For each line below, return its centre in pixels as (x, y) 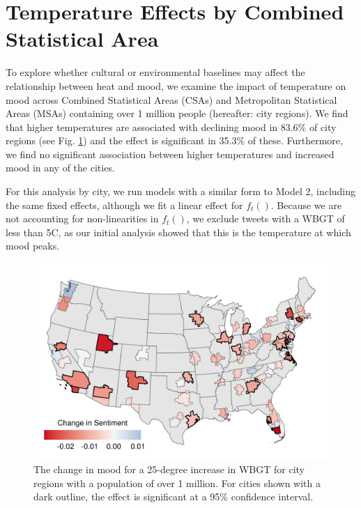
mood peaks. (33, 246)
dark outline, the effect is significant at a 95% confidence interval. (174, 497)
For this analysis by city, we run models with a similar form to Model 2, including (181, 191)
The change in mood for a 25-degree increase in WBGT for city (169, 469)
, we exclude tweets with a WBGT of (266, 218)
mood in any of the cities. (60, 168)
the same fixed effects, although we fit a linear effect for (124, 205)
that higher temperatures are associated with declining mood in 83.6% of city (171, 126)
